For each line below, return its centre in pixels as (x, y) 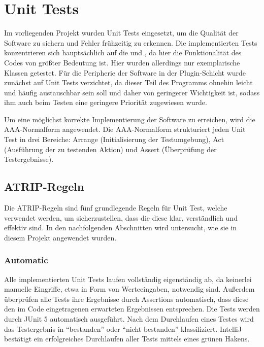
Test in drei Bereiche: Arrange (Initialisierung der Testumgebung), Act (114, 139)
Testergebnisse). (29, 159)
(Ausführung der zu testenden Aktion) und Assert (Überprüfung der (110, 149)
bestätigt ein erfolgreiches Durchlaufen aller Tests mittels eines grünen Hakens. (127, 339)
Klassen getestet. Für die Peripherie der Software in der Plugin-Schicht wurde (125, 72)
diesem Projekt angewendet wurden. (60, 237)
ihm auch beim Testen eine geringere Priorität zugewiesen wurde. (106, 102)
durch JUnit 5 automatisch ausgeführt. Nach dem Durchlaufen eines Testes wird (129, 319)
